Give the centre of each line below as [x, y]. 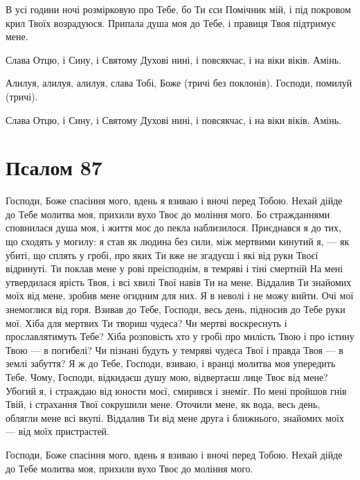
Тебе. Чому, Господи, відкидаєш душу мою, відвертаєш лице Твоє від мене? [167, 377]
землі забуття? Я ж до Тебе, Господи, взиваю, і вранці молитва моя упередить [171, 363]
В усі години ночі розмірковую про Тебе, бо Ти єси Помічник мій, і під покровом [178, 9]
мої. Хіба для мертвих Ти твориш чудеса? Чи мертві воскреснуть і [146, 322]
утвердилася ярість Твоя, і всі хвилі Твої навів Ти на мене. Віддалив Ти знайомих [179, 282]
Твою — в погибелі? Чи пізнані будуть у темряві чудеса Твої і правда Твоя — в [174, 349]
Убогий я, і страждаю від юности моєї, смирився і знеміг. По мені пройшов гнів [176, 390]
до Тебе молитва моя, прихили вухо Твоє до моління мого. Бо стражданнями [168, 214]
